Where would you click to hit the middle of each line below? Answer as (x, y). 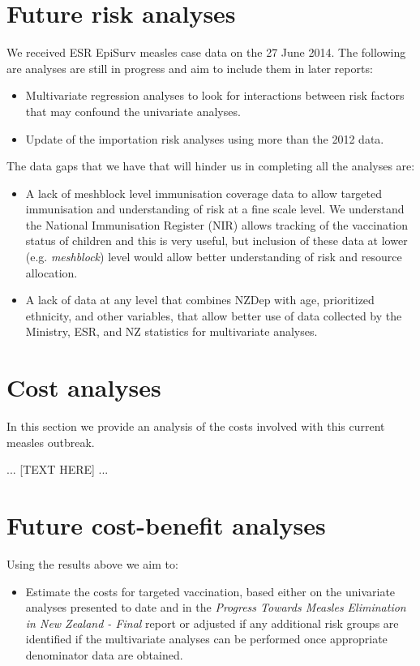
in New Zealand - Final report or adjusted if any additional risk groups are (212, 623)
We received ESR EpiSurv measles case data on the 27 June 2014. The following (206, 52)
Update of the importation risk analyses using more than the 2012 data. (205, 138)
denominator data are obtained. (104, 655)
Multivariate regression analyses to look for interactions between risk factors (215, 95)
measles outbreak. (51, 442)
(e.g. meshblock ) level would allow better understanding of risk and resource (214, 257)
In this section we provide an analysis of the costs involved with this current (196, 426)
